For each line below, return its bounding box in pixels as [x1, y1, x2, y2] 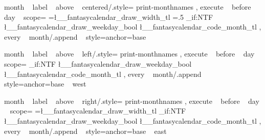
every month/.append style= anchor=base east [4, 125, 167, 136]
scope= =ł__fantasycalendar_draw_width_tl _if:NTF [10, 105, 186, 116]
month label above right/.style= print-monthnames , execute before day [4, 95, 259, 106]
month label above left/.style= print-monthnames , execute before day [4, 48, 255, 59]
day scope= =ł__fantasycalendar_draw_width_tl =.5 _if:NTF [4, 11, 213, 22]
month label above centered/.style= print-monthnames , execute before [4, 2, 251, 12]
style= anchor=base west [4, 78, 86, 89]
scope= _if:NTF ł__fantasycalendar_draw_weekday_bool [4, 58, 192, 69]
